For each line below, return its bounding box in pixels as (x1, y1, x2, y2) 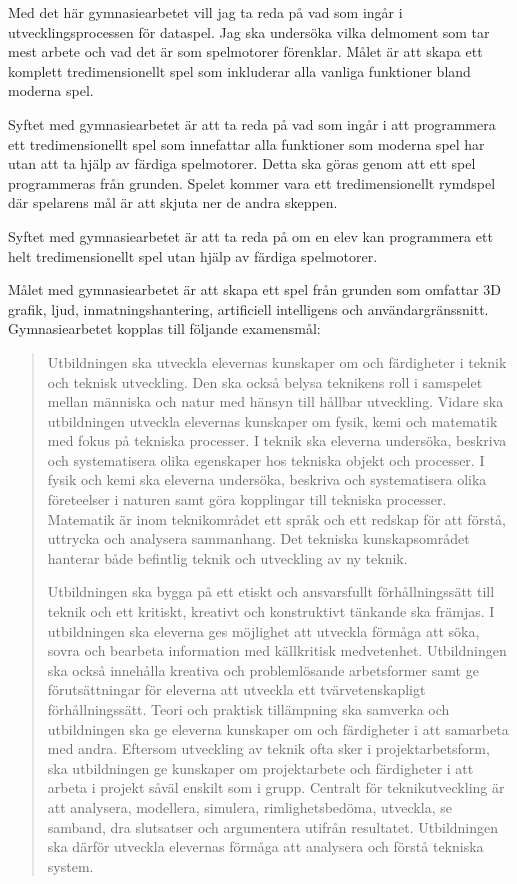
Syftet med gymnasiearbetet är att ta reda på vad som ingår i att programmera (8, 113, 496, 134)
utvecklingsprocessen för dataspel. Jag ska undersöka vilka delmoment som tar (8, 21, 490, 42)
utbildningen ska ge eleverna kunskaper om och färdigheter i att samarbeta (47, 718, 509, 739)
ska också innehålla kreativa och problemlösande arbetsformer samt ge (47, 659, 479, 680)
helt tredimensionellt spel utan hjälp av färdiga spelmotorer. (8, 245, 378, 266)
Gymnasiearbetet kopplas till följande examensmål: (8, 318, 321, 339)
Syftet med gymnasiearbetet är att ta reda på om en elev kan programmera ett (8, 225, 493, 246)
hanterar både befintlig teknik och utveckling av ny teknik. (47, 547, 408, 568)
